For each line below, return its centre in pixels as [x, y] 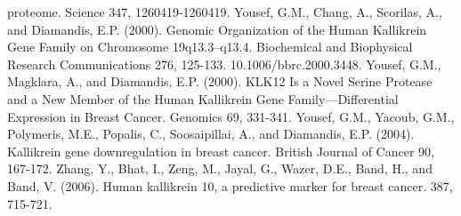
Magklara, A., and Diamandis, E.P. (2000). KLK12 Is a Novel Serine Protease [220, 81]
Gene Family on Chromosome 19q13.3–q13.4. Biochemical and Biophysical [210, 47]
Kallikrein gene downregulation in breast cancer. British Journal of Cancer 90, [221, 151]
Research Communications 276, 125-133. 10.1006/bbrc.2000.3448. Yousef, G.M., [224, 64]
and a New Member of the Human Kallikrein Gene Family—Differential [203, 98]
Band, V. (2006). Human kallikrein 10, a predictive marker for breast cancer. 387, [230, 185]
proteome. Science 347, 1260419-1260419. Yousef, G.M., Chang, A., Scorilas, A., [225, 12]
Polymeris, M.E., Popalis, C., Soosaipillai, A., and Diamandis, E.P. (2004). [211, 134]
